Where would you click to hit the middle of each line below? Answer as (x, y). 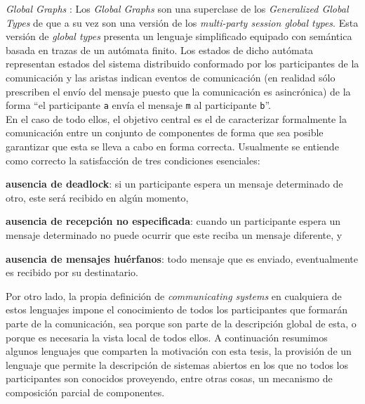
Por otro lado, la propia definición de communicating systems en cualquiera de (174, 295)
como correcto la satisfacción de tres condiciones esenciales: (133, 160)
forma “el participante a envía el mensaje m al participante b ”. (138, 105)
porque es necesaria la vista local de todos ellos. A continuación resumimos (167, 337)
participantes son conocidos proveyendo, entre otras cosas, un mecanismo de (169, 378)
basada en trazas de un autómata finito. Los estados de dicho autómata (160, 50)
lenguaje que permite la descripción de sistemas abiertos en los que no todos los (177, 364)
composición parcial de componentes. (85, 392)
